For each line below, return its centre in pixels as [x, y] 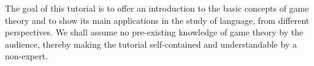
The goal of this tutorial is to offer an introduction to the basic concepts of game [157, 8]
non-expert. [27, 56]
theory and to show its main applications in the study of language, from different [157, 20]
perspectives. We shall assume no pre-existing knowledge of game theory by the [154, 32]
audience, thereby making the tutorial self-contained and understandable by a [151, 44]
